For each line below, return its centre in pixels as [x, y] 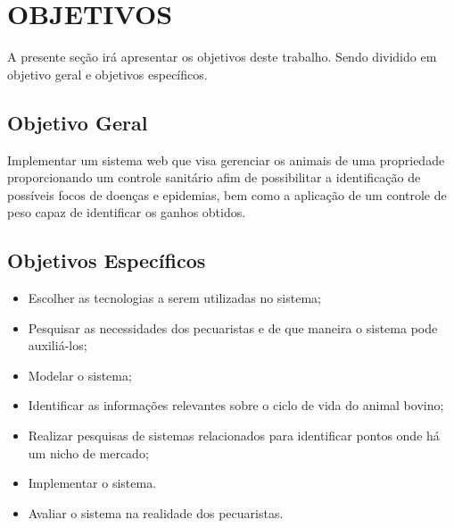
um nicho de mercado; [88, 453]
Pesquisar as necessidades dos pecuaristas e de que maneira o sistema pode [233, 327]
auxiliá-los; [58, 345]
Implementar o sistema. [92, 483]
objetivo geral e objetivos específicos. [107, 74]
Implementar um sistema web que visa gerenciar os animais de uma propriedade [226, 159]
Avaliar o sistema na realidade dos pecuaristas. [156, 512]
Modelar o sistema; [80, 375]
